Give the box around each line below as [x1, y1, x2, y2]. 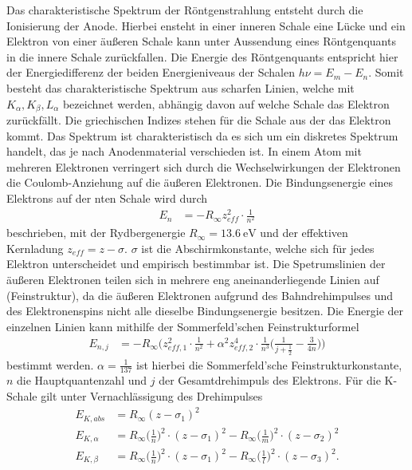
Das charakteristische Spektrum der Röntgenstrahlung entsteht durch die [6, 2, 363, 18]
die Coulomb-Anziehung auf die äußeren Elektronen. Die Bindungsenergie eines [6, 174, 394, 191]
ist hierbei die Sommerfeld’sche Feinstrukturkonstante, [136, 356, 402, 373]
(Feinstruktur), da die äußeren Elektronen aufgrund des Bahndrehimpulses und [6, 286, 393, 303]
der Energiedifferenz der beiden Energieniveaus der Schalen [6, 64, 295, 81]
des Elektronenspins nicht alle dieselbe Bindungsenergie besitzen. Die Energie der [6, 302, 404, 319]
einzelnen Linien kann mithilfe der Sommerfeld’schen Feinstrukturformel [6, 318, 359, 334]
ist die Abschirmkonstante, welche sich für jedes [141, 239, 375, 256]
